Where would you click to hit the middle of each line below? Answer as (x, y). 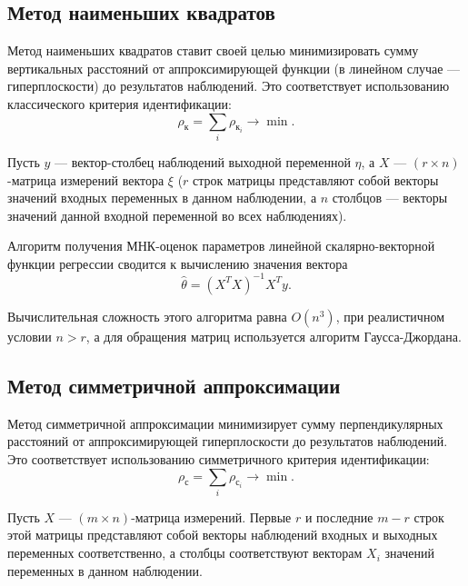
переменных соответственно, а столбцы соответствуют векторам (185, 553)
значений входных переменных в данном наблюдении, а (162, 198)
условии (30, 336)
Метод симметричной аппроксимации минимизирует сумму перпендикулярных (225, 423)
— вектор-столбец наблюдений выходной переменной (203, 161)
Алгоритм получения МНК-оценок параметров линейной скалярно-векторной (221, 246)
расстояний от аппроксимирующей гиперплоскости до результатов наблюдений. (228, 441)
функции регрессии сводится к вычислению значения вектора (178, 263)
